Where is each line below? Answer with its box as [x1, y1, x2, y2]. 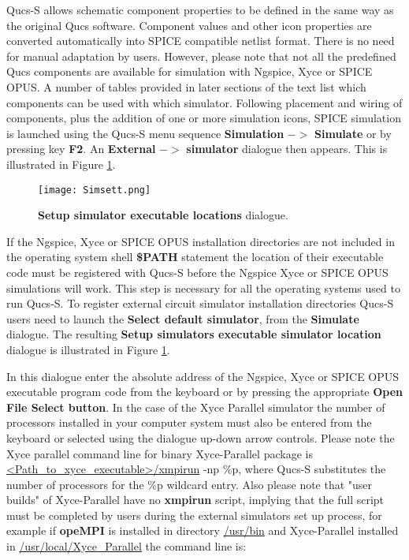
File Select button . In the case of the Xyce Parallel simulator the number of [6, 398, 385, 415]
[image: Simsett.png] [38, 184, 151, 196]
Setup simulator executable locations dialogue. [38, 207, 288, 223]
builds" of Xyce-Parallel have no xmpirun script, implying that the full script [6, 491, 385, 508]
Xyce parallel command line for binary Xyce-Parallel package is [6, 445, 313, 461]
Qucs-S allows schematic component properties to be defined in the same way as [6, 2, 394, 17]
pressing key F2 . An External [6, 140, 156, 157]
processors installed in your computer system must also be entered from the [6, 414, 372, 431]
